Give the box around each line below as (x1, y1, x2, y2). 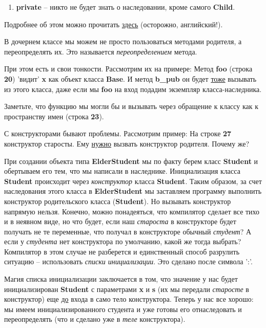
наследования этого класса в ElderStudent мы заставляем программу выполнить (4, 186, 262, 196)
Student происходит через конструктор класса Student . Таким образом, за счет (4, 175, 262, 186)
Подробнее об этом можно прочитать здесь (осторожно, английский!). (4, 19, 223, 29)
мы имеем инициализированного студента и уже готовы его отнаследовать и (4, 303, 242, 314)
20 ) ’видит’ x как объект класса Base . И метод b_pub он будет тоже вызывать (4, 73, 257, 84)
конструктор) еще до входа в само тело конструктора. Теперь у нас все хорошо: (4, 294, 254, 304)
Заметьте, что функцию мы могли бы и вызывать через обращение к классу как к (4, 101, 259, 112)
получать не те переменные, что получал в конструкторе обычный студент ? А (4, 226, 252, 236)
